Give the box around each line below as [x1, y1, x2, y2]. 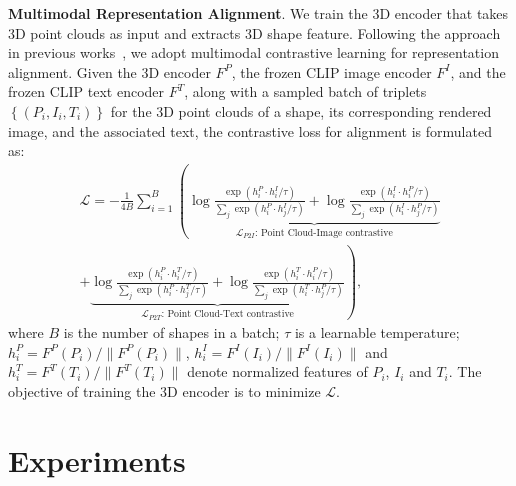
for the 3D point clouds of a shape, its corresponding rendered [110, 100, 492, 121]
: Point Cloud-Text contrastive [161, 309, 294, 320]
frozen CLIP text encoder [8, 81, 165, 102]
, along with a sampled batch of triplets [184, 81, 427, 102]
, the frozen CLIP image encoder [231, 61, 432, 82]
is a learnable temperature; [294, 322, 460, 343]
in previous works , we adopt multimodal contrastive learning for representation [8, 42, 499, 63]
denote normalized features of [187, 361, 368, 382]
